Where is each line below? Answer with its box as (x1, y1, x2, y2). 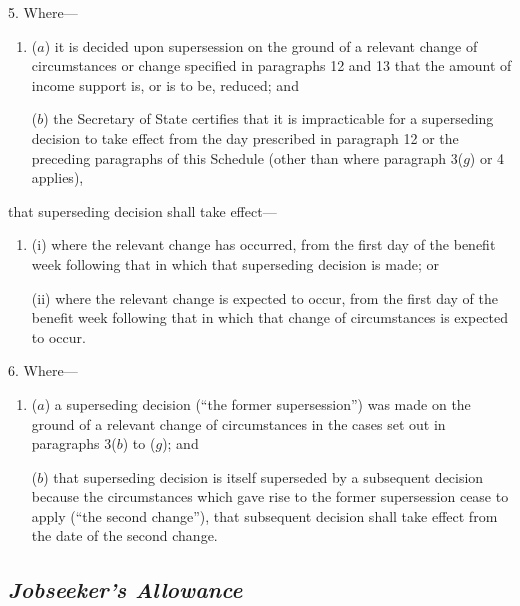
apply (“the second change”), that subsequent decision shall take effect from (31, 505, 498, 526)
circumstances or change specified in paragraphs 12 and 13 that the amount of (31, 55, 512, 76)
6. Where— (8, 360, 78, 381)
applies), (31, 167, 84, 188)
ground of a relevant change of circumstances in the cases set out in (31, 413, 446, 434)
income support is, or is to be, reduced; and (31, 74, 299, 95)
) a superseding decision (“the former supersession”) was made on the (44, 393, 471, 414)
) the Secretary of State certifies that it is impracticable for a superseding (43, 108, 494, 129)
